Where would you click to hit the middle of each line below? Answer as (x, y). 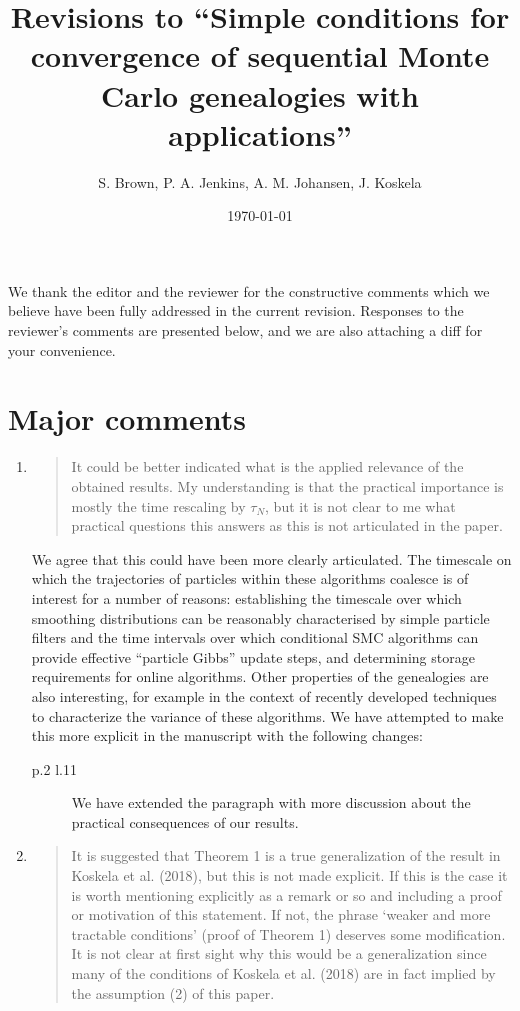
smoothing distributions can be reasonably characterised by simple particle (260, 617)
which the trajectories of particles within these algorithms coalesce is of (250, 578)
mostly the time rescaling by (158, 505)
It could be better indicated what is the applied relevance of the (267, 466)
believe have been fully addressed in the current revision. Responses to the (236, 310)
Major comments (127, 418)
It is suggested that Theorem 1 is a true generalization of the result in (286, 855)
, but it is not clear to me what (360, 505)
